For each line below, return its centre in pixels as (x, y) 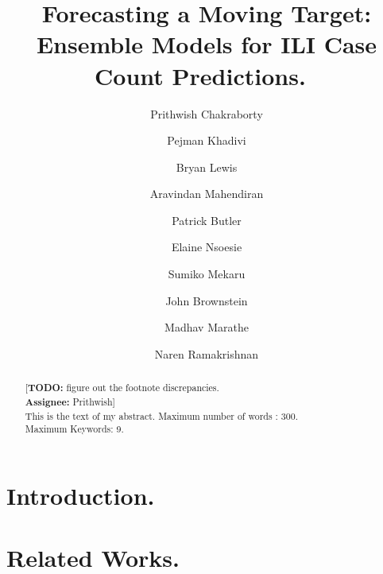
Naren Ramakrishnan (207, 353)
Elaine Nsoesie (207, 247)
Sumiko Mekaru (207, 274)
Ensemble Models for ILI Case (207, 44)
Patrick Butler (207, 220)
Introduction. (81, 495)
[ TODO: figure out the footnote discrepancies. (122, 388)
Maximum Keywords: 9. (74, 429)
